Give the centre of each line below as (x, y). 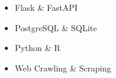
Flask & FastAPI (46, 7)
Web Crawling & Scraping (63, 67)
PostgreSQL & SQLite (56, 27)
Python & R (38, 48)
